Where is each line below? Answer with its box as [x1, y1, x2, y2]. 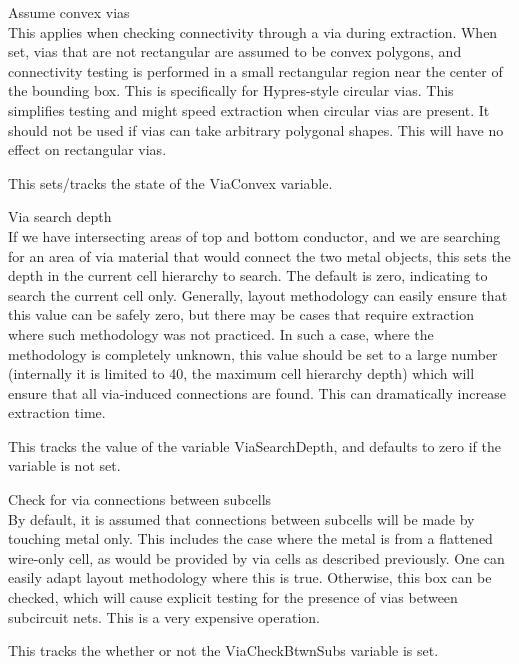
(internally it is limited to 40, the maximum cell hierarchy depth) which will [8, 363, 475, 384]
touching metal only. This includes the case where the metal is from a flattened [8, 528, 493, 549]
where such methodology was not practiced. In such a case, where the [8, 323, 434, 344]
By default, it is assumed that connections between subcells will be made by [8, 508, 475, 529]
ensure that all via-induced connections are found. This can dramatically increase [8, 382, 506, 403]
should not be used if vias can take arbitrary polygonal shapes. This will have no [8, 119, 504, 140]
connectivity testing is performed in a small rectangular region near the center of [8, 60, 503, 81]
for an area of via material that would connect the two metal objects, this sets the [8, 245, 511, 266]
